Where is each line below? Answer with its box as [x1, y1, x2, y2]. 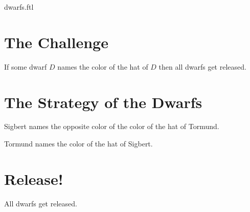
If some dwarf [4, 61, 47, 72]
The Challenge [4, 31, 108, 52]
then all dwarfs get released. [158, 61, 246, 72]
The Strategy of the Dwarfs [4, 91, 202, 112]
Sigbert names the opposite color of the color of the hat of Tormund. [4, 121, 219, 132]
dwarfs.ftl [4, 2, 34, 12]
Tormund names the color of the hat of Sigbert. [4, 138, 153, 149]
